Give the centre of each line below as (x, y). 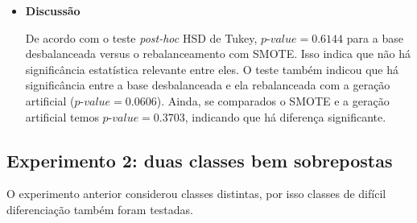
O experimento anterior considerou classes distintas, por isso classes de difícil (196, 194)
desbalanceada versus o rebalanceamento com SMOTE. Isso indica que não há (218, 54)
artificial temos (62, 116)
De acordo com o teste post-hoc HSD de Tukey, (141, 37)
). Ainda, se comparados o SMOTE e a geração (273, 100)
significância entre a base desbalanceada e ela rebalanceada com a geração (208, 85)
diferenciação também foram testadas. (100, 209)
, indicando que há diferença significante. (285, 116)
